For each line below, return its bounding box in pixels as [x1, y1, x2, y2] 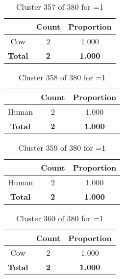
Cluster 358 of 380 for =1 [18, 71, 106, 83]
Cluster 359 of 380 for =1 [18, 142, 106, 153]
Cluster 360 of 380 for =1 [16, 212, 103, 224]
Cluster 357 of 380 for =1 [16, 1, 103, 12]
